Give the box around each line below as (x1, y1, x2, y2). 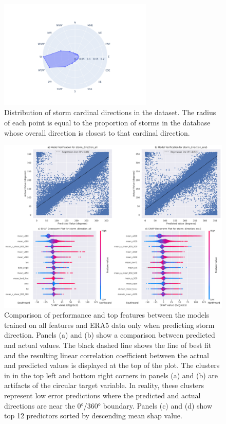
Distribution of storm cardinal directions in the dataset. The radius (4, 107, 216, 118)
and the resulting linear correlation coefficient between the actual (4, 349, 209, 360)
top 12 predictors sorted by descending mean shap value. (4, 410, 182, 421)
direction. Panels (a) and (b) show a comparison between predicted (4, 329, 215, 340)
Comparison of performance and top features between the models (4, 309, 210, 320)
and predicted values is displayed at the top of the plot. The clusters (4, 360, 220, 371)
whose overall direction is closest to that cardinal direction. (4, 127, 190, 138)
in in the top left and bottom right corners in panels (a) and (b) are (4, 370, 218, 380)
